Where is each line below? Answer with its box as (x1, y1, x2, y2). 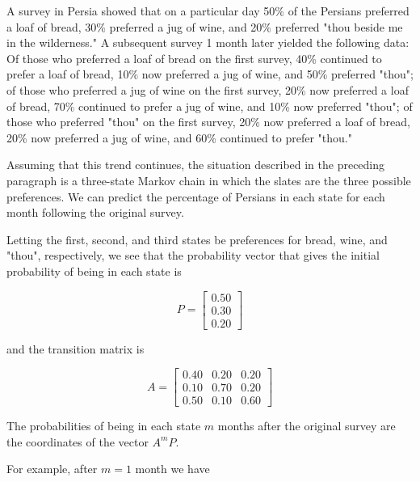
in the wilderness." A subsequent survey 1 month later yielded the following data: (6, 34, 409, 51)
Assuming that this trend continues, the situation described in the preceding (6, 156, 385, 173)
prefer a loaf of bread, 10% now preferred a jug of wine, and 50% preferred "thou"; (6, 66, 414, 82)
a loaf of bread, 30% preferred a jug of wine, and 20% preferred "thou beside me (6, 18, 403, 35)
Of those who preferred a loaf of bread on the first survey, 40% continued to (6, 49, 382, 66)
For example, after (6, 460, 98, 477)
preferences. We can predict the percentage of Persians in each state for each (6, 188, 385, 205)
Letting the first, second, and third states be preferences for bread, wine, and (6, 230, 388, 247)
